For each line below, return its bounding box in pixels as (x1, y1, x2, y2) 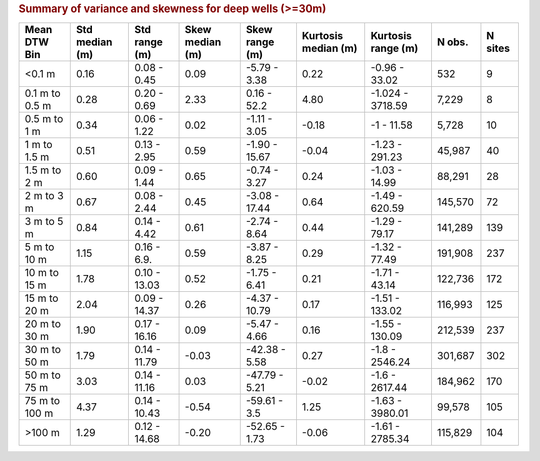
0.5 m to (24, 112, 64, 126)
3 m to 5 (24, 215, 64, 229)
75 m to (24, 394, 60, 408)
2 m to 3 (24, 189, 64, 203)
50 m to (24, 368, 62, 382)
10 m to (24, 266, 60, 280)
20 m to (24, 317, 62, 331)
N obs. (436, 35, 469, 49)
